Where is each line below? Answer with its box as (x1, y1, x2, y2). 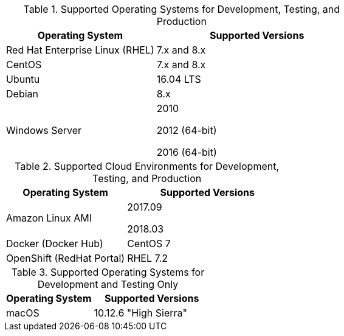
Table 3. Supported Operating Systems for (11, 266, 205, 278)
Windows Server (6, 124, 82, 136)
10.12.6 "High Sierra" (94, 307, 187, 319)
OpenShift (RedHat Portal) (6, 252, 125, 264)
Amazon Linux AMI (6, 212, 92, 224)
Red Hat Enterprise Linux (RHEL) (6, 44, 154, 56)
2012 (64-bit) (156, 124, 217, 136)
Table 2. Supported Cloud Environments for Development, (15, 160, 280, 172)
